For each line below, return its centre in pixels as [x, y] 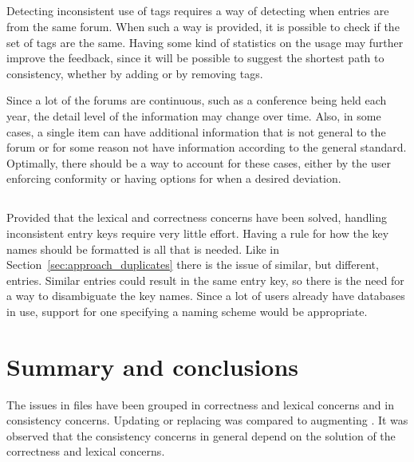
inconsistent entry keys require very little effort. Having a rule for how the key [198, 233]
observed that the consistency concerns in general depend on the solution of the [201, 435]
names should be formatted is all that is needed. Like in [143, 249]
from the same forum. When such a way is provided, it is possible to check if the [203, 26]
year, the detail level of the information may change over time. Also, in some [194, 115]
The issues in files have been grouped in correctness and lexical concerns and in [200, 404]
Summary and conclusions [153, 366]
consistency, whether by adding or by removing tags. [135, 73]
